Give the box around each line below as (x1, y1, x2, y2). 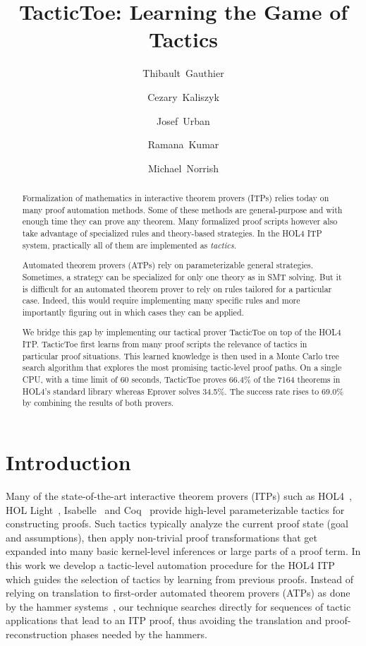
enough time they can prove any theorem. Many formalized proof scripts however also (22, 215, 338, 227)
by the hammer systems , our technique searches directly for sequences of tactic (6, 599, 351, 614)
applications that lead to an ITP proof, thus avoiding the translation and (6, 613, 322, 628)
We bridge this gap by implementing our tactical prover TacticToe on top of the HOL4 (22, 326, 341, 338)
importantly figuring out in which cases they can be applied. (22, 306, 244, 318)
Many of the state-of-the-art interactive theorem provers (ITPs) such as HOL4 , (6, 488, 352, 503)
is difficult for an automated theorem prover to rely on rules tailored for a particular (22, 282, 332, 294)
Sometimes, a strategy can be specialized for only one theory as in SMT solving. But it (22, 270, 342, 282)
